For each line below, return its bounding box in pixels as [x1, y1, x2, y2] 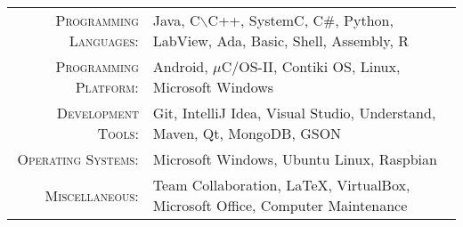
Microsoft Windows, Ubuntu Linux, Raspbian [152, 149, 437, 169]
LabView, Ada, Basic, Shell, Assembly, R [152, 30, 409, 51]
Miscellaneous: [45, 184, 139, 206]
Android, [152, 56, 208, 77]
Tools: [97, 123, 139, 143]
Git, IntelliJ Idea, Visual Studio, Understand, [152, 102, 436, 123]
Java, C [152, 10, 200, 30]
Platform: [75, 77, 139, 97]
